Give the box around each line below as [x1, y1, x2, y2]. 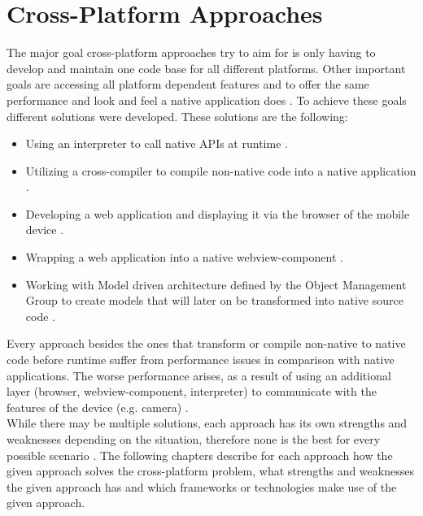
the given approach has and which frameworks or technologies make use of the [7, 478, 397, 495]
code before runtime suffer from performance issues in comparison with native [7, 351, 395, 368]
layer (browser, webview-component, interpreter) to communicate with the [7, 383, 377, 400]
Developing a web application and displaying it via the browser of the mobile [25, 205, 410, 222]
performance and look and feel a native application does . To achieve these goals [7, 91, 407, 108]
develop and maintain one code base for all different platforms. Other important [7, 59, 406, 76]
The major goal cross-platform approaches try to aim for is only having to [7, 44, 376, 61]
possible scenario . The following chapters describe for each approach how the [7, 446, 393, 463]
